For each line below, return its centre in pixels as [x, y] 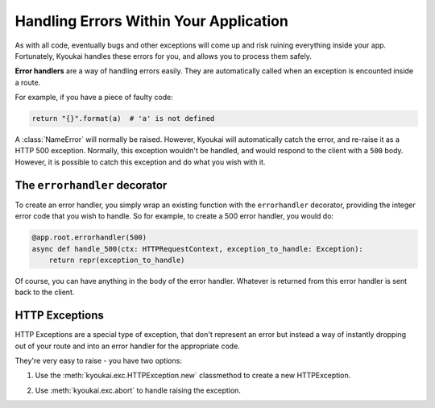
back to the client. [45, 292]
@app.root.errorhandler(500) [89, 237]
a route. [28, 82]
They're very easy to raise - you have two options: [99, 360]
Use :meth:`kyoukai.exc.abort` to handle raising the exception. [138, 390]
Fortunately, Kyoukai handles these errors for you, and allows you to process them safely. [163, 56]
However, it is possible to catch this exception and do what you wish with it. [140, 162]
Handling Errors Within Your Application [152, 21]
